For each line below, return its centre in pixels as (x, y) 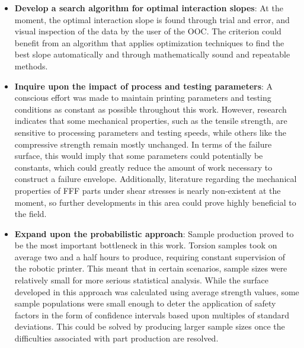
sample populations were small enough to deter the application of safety (145, 303)
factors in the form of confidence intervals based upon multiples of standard (152, 315)
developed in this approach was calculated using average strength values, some (157, 291)
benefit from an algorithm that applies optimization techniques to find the (149, 42)
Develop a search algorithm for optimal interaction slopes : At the (149, 8)
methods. (31, 66)
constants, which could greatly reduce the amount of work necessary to (143, 167)
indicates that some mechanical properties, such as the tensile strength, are (151, 121)
